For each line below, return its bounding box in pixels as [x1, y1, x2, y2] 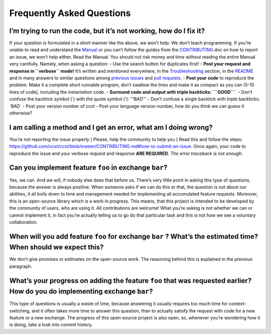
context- [228, 301, 246, 307]
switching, [9, 307, 31, 313]
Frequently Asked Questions [9, 8, 131, 19]
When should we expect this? [9, 243, 104, 252]
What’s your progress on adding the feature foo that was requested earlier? [9, 276, 252, 285]
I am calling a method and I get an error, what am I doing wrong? [9, 123, 213, 131]
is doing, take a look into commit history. [9, 321, 93, 328]
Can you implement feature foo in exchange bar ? [9, 163, 168, 172]
